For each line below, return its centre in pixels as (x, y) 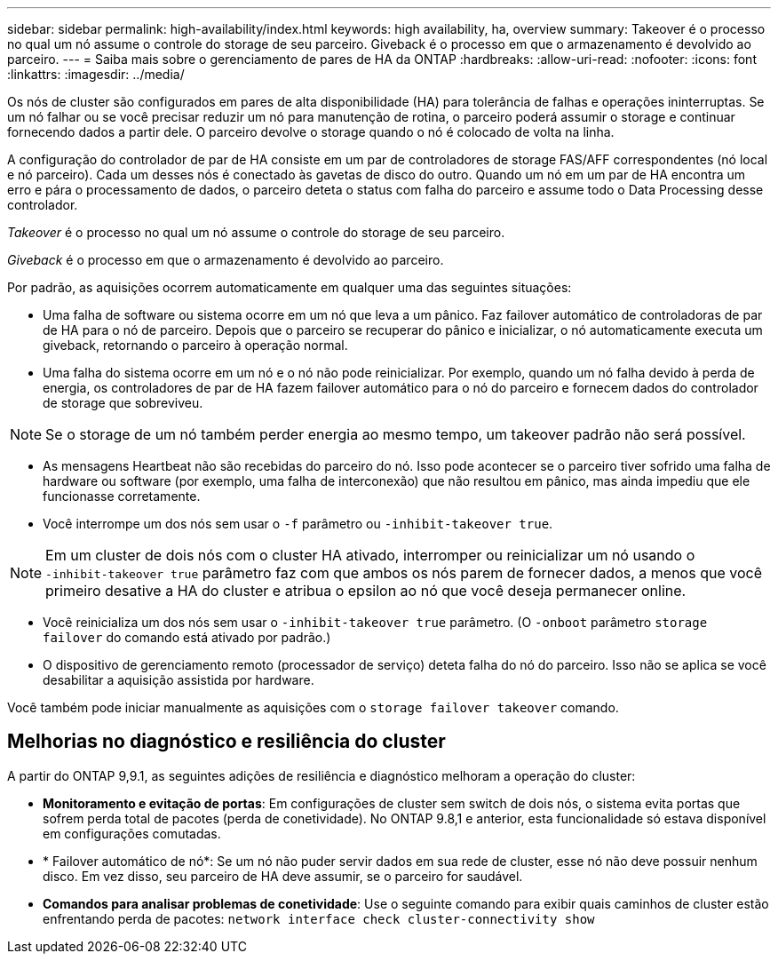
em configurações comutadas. (132, 833)
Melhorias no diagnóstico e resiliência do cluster (226, 742)
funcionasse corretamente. (122, 496)
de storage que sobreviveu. (123, 403)
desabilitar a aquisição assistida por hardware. (179, 680)
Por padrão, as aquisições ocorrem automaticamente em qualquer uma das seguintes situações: (290, 287)
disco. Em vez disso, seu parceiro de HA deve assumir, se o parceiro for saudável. (283, 876)
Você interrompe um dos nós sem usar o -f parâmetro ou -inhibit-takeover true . (298, 524)
